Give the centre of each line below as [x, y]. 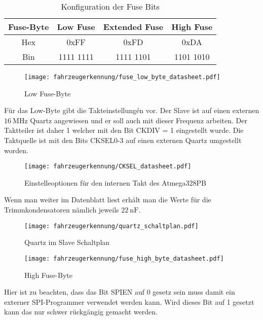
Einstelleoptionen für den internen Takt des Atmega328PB [116, 182]
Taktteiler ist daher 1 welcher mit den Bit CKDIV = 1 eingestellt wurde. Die [124, 130]
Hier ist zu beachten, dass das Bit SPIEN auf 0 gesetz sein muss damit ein [120, 292]
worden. [16, 150]
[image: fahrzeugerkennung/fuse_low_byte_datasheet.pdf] [122, 77]
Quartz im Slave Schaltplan [67, 242]
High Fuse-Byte [48, 275]
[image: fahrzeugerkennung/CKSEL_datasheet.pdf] [108, 167]
